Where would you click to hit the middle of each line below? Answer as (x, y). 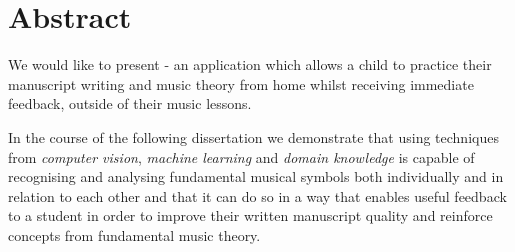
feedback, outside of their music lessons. (130, 103)
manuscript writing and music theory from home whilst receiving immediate (241, 83)
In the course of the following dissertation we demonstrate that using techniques (253, 136)
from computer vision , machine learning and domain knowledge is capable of (241, 156)
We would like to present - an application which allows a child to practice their (250, 64)
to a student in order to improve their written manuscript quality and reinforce (250, 215)
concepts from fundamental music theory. (134, 234)
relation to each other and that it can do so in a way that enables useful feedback (257, 195)
